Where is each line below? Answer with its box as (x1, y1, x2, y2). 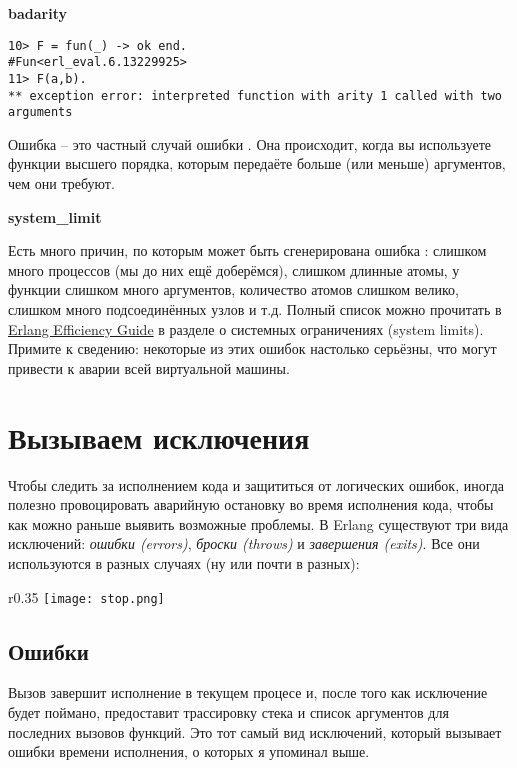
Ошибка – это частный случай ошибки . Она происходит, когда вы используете (8, 133, 492, 154)
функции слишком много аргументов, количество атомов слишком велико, (8, 279, 459, 300)
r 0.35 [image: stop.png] (8, 586, 165, 607)
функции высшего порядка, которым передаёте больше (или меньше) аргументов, (8, 153, 506, 174)
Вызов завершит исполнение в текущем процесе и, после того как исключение (8, 682, 488, 703)
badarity (8, 3, 67, 23)
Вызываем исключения (8, 416, 310, 457)
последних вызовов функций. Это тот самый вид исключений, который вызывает (8, 721, 502, 742)
